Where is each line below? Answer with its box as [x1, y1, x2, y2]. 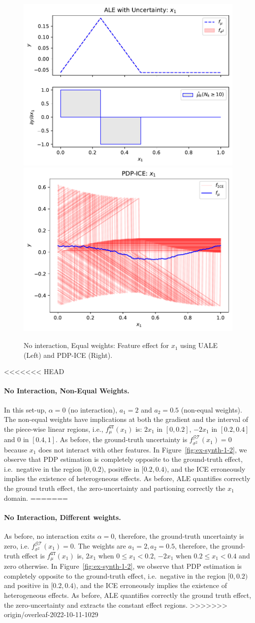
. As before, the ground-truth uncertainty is [56, 434, 188, 445]
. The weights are [73, 540, 126, 551]
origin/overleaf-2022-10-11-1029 [4, 609, 98, 620]
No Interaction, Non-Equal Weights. [4, 385, 129, 396]
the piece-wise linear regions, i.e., [4, 423, 103, 434]
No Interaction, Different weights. [4, 512, 121, 522]
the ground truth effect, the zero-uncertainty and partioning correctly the [4, 483, 225, 493]
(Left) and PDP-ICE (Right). [24, 349, 113, 360]
